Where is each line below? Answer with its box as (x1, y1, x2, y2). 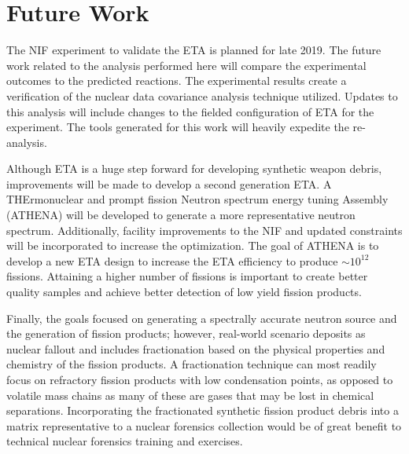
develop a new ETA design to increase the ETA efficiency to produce (6, 252, 338, 269)
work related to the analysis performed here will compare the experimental (6, 57, 367, 73)
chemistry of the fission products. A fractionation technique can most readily (6, 356, 377, 372)
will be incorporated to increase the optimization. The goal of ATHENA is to (6, 237, 379, 254)
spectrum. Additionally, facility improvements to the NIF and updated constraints (6, 222, 403, 238)
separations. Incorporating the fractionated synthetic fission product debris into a (6, 402, 399, 419)
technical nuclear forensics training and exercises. (6, 433, 243, 449)
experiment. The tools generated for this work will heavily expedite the (6, 119, 349, 135)
